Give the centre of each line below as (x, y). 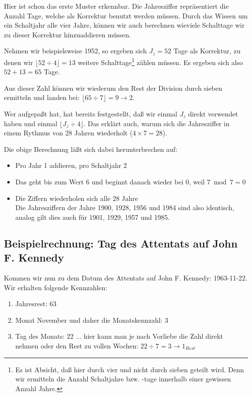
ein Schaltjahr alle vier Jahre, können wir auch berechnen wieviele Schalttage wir (124, 25)
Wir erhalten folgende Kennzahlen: (56, 287)
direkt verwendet (213, 114)
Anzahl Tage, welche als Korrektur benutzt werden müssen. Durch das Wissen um (126, 15)
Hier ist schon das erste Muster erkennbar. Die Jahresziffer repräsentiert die (116, 6)
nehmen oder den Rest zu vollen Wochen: (77, 345)
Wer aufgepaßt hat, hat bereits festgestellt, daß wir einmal (91, 114)
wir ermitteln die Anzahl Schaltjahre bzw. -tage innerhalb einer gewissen (123, 379)
